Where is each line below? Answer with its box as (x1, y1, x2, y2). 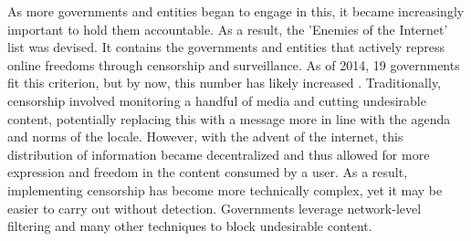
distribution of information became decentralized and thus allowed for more (7, 144, 430, 163)
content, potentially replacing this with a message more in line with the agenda (7, 109, 451, 128)
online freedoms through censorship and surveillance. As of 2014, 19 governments (7, 55, 460, 74)
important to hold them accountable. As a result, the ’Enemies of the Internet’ (7, 19, 448, 38)
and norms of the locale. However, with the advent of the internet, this (7, 127, 403, 146)
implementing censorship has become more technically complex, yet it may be (7, 180, 443, 199)
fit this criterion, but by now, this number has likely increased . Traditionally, (7, 73, 442, 92)
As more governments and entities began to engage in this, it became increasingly (7, 2, 465, 20)
